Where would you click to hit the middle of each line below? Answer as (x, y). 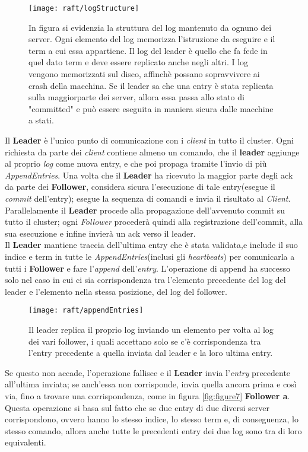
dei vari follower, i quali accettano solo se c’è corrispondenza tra (145, 341)
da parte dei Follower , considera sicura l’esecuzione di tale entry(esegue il (140, 187)
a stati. (41, 120)
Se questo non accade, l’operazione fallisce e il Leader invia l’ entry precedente (148, 372)
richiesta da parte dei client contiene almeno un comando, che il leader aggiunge (152, 152)
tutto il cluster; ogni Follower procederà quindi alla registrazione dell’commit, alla (154, 222)
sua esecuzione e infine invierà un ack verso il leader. (100, 233)
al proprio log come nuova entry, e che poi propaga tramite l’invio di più (136, 163)
